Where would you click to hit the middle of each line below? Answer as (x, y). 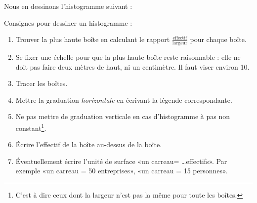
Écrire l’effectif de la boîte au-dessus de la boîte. (89, 144)
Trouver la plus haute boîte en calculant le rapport (93, 39)
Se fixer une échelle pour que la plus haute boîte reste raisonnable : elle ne (128, 57)
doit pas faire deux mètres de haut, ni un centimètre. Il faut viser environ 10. (132, 66)
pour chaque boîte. (218, 39)
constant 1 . (31, 127)
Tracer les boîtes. (42, 83)
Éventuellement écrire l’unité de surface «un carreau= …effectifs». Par (121, 161)
